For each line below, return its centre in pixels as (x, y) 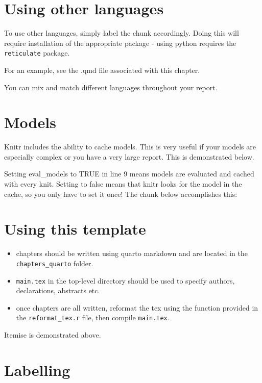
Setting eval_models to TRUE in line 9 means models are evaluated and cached (129, 174)
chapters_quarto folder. (55, 263)
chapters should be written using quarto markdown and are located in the (132, 253)
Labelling (37, 369)
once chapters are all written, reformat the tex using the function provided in (137, 307)
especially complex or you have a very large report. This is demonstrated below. (129, 156)
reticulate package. (37, 53)
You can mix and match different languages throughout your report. (111, 87)
